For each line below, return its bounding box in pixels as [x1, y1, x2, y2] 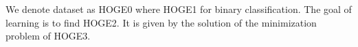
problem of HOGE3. [5, 29, 91, 43]
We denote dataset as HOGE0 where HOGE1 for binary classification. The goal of [5, 2, 352, 16]
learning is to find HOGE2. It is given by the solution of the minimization [5, 15, 317, 29]
